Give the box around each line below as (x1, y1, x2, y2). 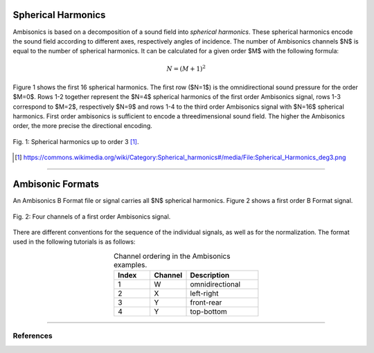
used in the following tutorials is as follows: (12, 237, 136, 246)
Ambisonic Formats (12, 179, 100, 190)
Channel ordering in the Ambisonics (113, 251, 231, 261)
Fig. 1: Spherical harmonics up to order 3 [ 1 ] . (12, 137, 139, 145)
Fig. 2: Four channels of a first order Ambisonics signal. (12, 212, 171, 221)
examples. (113, 260, 148, 269)
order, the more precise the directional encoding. (12, 122, 152, 130)
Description (190, 271, 230, 280)
